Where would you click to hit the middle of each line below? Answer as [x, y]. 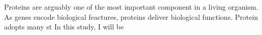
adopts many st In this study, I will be [64, 27]
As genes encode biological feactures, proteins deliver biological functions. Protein [131, 16]
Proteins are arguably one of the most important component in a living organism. [131, 7]
